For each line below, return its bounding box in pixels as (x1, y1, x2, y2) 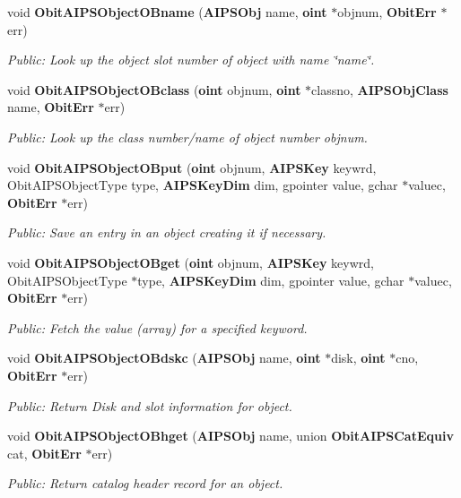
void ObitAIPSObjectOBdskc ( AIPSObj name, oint (7, 348, 321, 367)
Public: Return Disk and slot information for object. (7, 396, 292, 415)
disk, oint (331, 348, 386, 367)
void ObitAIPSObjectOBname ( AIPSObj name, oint (7, 3, 327, 21)
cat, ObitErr (7, 443, 82, 462)
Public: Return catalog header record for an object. (7, 474, 283, 493)
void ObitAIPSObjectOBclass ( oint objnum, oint (7, 80, 301, 99)
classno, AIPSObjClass (311, 80, 448, 99)
